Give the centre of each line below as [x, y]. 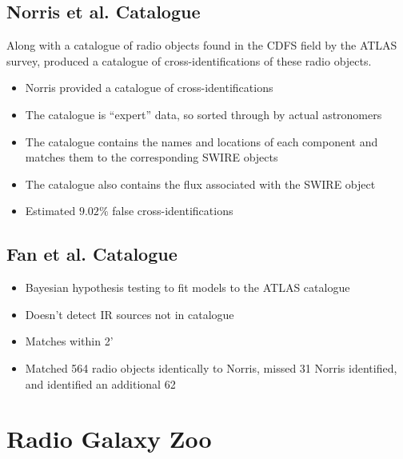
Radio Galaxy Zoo [109, 439]
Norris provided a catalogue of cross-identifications [149, 88]
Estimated [50, 211]
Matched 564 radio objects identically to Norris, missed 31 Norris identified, [211, 367]
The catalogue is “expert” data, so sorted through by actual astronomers [203, 114]
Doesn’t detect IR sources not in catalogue [130, 314]
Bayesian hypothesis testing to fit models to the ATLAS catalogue [188, 287]
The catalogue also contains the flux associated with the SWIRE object [200, 184]
